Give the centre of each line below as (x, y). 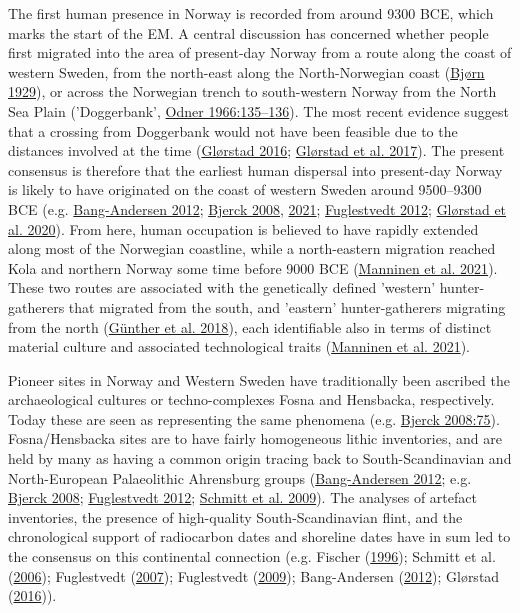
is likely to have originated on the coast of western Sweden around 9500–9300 (245, 189)
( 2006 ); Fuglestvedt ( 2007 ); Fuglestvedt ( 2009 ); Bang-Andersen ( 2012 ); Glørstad (254, 575)
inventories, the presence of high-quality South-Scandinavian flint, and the (235, 516)
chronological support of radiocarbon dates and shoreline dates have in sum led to (259, 536)
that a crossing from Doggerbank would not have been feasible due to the (233, 130)
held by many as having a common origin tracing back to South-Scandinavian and (260, 458)
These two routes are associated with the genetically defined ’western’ (222, 287)
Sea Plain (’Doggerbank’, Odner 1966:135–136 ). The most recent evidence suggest (258, 110)
